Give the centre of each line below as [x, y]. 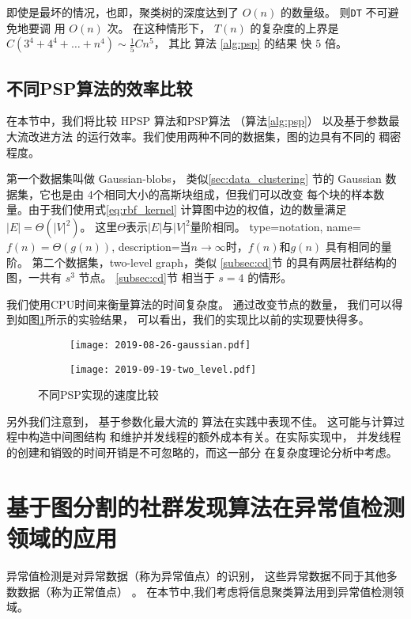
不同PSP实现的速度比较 [98, 395]
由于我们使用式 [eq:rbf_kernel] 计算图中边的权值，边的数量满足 [187, 209]
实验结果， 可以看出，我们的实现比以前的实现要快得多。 [224, 319]
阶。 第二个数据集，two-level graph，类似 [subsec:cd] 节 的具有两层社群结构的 [202, 262]
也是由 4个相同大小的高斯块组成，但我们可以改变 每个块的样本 [212, 194]
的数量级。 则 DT [321, 12]
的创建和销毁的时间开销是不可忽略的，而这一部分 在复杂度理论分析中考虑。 [202, 452]
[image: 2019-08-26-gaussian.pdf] [160, 345]
